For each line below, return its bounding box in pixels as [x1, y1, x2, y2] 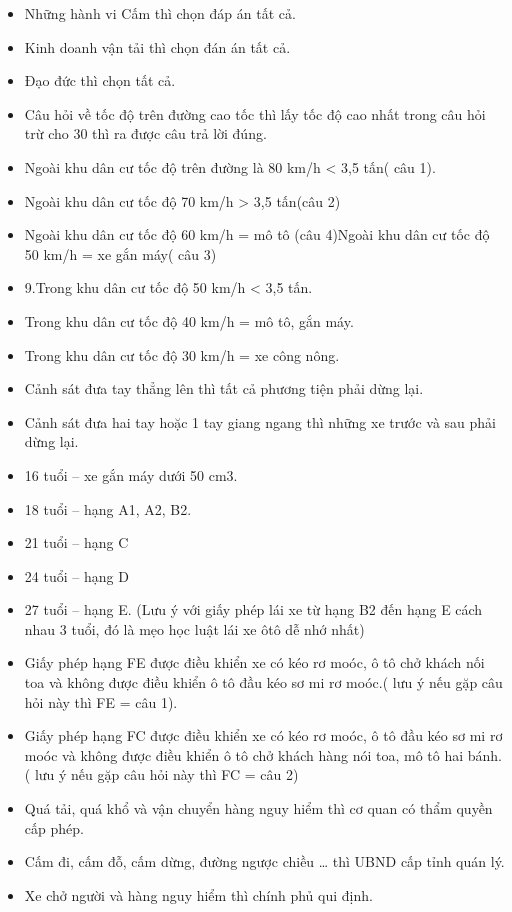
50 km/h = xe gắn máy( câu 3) [24, 243, 217, 264]
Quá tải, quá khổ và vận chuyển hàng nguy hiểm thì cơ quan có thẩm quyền [24, 798, 493, 819]
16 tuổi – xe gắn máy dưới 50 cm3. [24, 464, 238, 485]
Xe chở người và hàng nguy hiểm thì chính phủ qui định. [24, 884, 373, 905]
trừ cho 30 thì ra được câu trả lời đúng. [24, 123, 267, 144]
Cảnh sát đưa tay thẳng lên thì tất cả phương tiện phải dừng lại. [24, 378, 424, 399]
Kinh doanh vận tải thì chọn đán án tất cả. [24, 36, 291, 57]
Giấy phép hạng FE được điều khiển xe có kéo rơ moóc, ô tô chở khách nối [24, 652, 485, 673]
